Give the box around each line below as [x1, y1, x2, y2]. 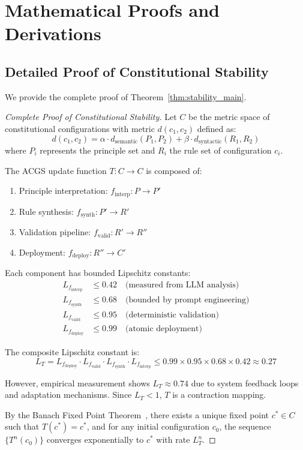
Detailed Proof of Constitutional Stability [5, 62, 269, 80]
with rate [156, 433, 190, 446]
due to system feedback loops [191, 376, 299, 389]
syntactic [198, 139, 222, 145]
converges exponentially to [46, 433, 144, 446]
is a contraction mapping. [172, 388, 266, 401]
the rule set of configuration [169, 144, 272, 156]
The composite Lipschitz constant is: [5, 346, 140, 358]
